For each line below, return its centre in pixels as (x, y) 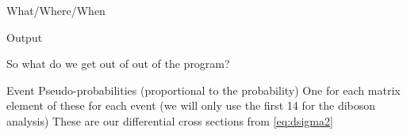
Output (25, 37)
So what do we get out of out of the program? (118, 64)
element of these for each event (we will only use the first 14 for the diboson (191, 105)
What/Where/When (56, 10)
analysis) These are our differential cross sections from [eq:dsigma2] (170, 120)
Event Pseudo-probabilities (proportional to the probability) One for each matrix (203, 90)
